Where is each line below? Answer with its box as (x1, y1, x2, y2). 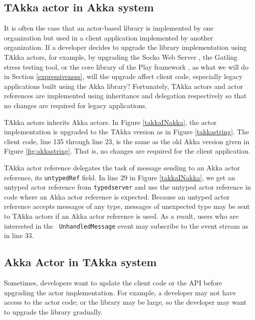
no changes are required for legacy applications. (4, 100, 147, 110)
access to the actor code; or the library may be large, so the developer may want (4, 297, 247, 307)
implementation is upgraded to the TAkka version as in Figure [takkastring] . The (4, 126, 249, 137)
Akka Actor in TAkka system (4, 254, 157, 270)
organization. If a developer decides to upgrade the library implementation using (4, 42, 247, 52)
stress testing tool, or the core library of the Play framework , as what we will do (4, 61, 249, 72)
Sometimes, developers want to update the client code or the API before (4, 278, 222, 288)
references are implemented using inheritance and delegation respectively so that (4, 90, 247, 101)
